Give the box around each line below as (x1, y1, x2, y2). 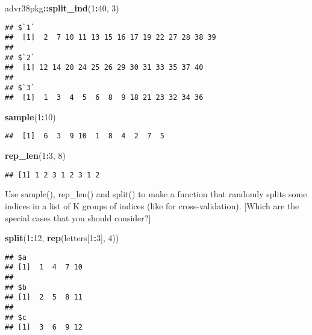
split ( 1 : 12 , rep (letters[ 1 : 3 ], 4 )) (5, 232, 119, 244)
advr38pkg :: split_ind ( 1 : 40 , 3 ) (5, 2, 119, 14)
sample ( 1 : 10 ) (5, 110, 56, 123)
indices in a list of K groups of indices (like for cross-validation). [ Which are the (5, 199, 299, 212)
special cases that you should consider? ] (5, 211, 151, 224)
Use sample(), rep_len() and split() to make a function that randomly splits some (5, 188, 307, 200)
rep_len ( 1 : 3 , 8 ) (5, 149, 66, 162)
